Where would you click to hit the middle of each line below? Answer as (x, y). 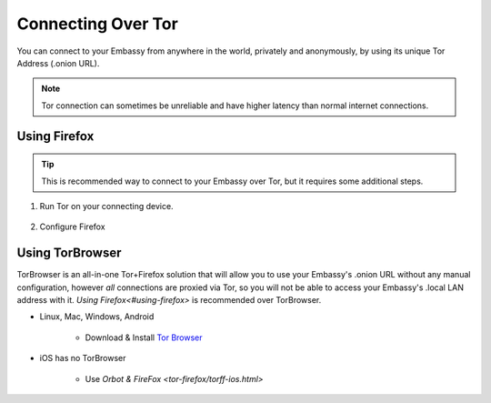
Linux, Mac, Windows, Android (97, 317)
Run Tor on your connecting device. (106, 206)
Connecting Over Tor (98, 24)
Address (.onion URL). (58, 63)
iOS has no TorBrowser (83, 358)
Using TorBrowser (69, 253)
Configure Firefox (72, 227)
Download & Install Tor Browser (144, 338)
